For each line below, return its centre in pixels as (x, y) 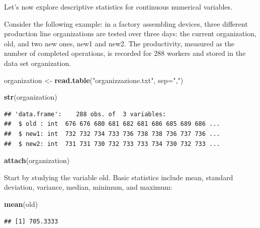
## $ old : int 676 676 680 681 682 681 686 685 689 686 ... (112, 124)
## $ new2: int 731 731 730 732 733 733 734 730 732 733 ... (112, 144)
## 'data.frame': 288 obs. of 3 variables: (85, 114)
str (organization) (31, 97)
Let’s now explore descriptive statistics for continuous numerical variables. (118, 7)
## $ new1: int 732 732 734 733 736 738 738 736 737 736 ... (112, 134)
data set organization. (38, 63)
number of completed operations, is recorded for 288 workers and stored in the (125, 53)
